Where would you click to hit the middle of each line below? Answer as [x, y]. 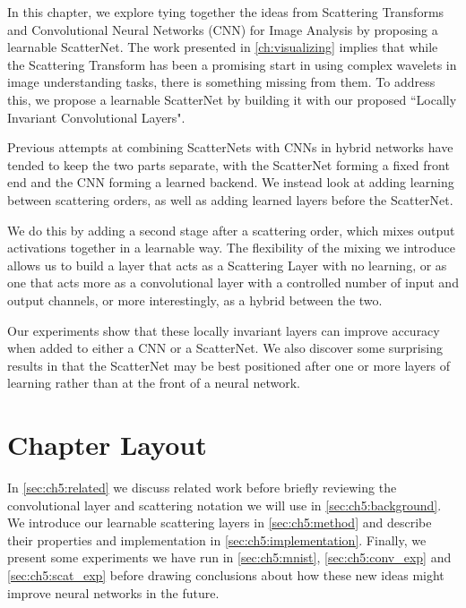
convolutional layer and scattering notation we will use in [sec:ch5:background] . [224, 505]
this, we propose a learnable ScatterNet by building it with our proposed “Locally [232, 99]
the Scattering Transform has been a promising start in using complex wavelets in [232, 64]
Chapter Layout [107, 445]
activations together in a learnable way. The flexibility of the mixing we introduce [231, 248]
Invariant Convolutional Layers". [96, 117]
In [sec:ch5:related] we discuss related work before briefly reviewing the [202, 487]
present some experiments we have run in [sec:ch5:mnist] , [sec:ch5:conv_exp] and [229, 557]
